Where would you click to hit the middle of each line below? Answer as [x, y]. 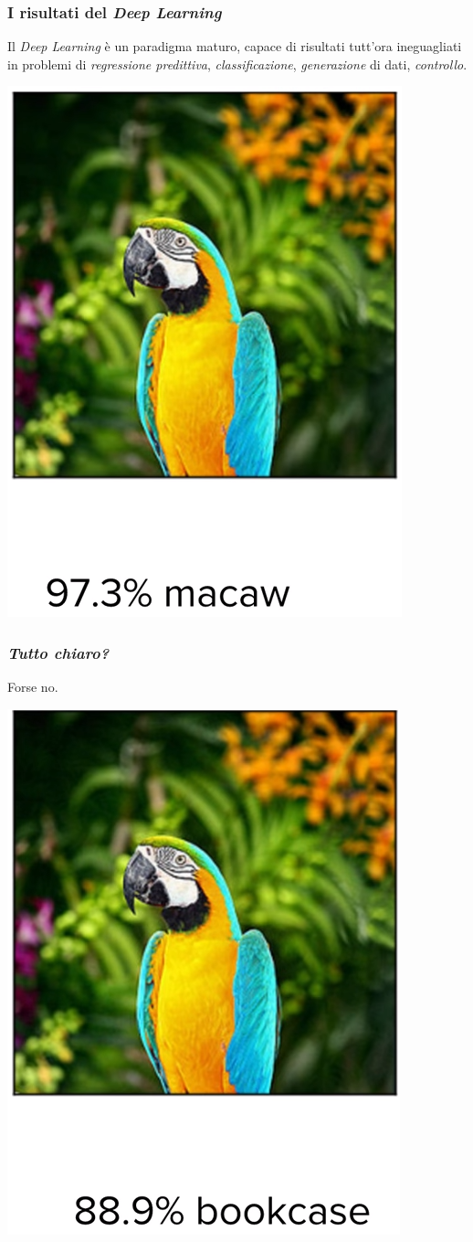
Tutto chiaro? [58, 652]
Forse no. [33, 687]
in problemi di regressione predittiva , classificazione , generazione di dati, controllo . [237, 64]
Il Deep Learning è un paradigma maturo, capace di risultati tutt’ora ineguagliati [235, 46]
